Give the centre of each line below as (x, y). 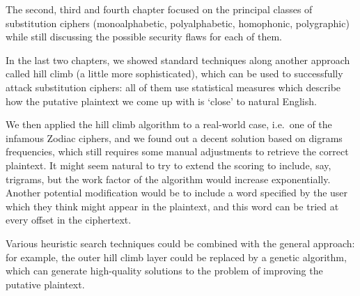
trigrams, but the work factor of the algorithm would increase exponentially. (168, 179)
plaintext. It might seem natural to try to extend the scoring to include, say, (169, 165)
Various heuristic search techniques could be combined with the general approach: (180, 243)
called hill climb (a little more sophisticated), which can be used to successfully (174, 73)
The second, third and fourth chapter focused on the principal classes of (159, 9)
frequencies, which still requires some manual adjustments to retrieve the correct (177, 151)
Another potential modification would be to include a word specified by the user (177, 193)
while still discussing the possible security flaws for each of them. (144, 37)
